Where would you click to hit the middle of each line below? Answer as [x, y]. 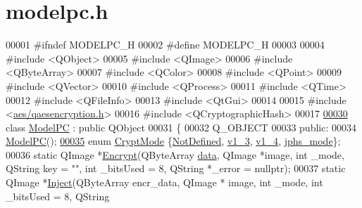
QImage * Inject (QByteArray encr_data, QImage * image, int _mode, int [164, 182]
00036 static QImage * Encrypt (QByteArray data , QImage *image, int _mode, [175, 154]
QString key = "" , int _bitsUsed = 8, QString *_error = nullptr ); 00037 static [176, 168]
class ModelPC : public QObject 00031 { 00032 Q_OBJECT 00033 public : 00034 [181, 127]
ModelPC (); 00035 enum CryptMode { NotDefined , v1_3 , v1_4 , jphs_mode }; [173, 141]
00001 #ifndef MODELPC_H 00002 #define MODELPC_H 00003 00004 [165, 45]
